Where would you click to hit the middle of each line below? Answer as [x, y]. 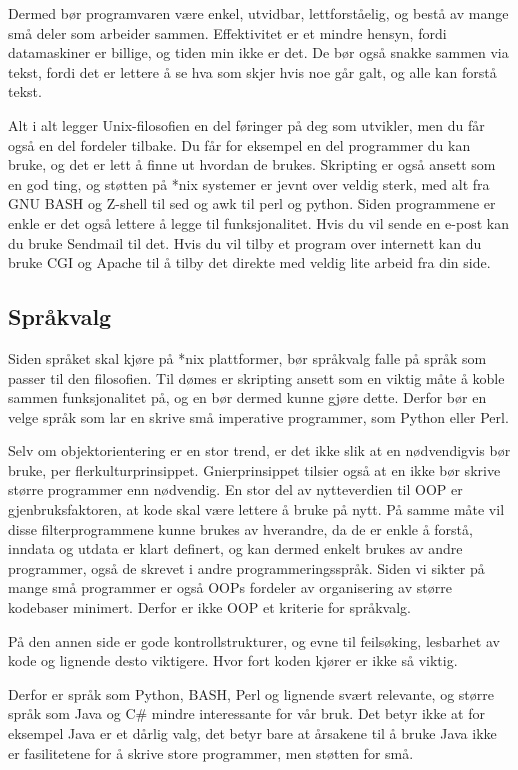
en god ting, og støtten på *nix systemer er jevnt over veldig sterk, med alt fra [249, 183]
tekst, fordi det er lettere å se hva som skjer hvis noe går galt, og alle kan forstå [252, 71]
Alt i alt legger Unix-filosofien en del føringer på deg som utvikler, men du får [246, 124]
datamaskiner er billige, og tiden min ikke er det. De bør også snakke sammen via [258, 52]
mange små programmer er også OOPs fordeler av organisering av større [230, 587]
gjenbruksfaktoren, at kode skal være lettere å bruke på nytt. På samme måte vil [256, 509]
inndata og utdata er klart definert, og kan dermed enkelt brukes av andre [235, 548]
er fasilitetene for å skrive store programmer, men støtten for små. [211, 752]
